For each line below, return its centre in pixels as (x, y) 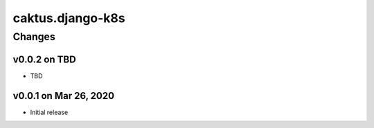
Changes (34, 37)
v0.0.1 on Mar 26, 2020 (63, 96)
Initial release (49, 112)
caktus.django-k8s (69, 18)
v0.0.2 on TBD (44, 59)
